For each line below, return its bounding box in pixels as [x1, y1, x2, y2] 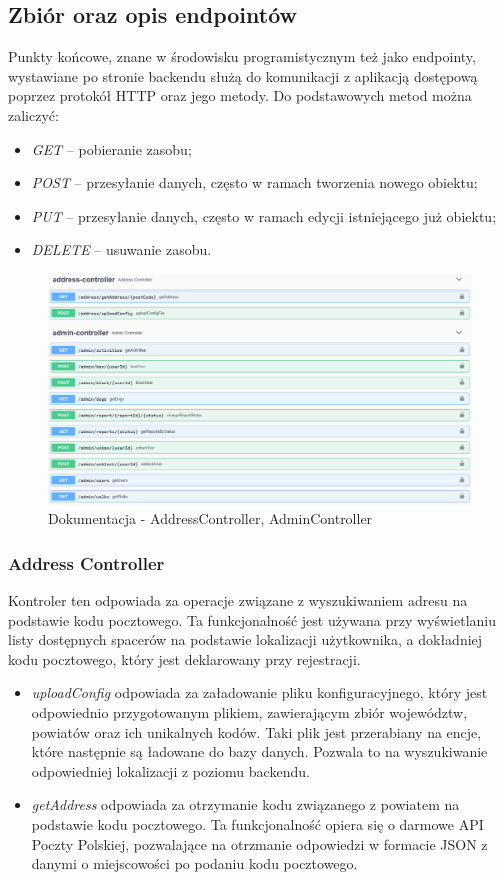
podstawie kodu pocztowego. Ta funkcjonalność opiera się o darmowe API [31, 813, 484, 834]
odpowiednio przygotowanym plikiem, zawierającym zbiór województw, [31, 701, 468, 722]
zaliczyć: [8, 104, 59, 125]
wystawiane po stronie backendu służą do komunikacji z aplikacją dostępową [8, 65, 478, 86]
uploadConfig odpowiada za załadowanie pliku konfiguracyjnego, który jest [31, 682, 488, 703]
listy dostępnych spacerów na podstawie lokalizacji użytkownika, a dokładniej [8, 629, 483, 650]
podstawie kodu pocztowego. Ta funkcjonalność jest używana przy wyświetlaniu [8, 609, 497, 630]
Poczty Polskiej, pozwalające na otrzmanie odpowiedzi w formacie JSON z [31, 833, 488, 854]
